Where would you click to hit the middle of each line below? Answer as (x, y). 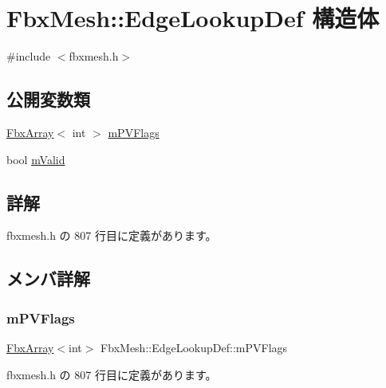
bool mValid (36, 159)
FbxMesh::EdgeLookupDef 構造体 (193, 18)
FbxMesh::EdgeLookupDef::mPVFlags (194, 347)
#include (29, 56)
